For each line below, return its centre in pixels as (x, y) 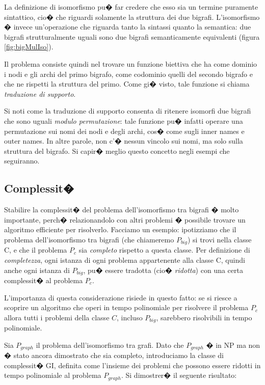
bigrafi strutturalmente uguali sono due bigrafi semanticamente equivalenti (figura (132, 36)
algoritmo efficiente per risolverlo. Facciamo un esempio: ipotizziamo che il (120, 229)
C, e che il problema (36, 250)
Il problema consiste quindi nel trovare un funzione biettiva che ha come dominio (131, 63)
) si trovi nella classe (219, 239)
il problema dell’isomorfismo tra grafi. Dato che (110, 345)
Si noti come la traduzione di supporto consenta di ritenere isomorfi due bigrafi (128, 111)
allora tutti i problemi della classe (57, 317)
